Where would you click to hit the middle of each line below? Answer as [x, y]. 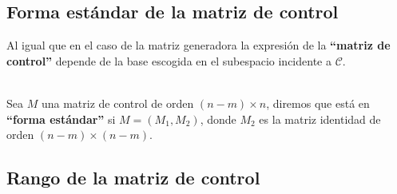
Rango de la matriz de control [133, 178]
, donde [218, 119]
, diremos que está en [318, 103]
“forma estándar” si [61, 119]
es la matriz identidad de [320, 119]
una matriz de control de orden [117, 103]
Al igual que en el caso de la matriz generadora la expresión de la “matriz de [198, 45]
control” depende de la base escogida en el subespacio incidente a [169, 60]
